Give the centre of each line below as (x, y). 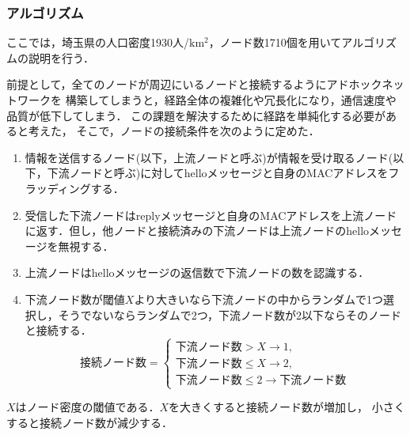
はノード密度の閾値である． (87, 407)
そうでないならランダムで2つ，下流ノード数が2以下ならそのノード (230, 314)
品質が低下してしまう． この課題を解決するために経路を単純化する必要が (196, 115)
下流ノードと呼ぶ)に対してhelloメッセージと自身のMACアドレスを (218, 173)
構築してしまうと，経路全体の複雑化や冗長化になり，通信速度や (231, 100)
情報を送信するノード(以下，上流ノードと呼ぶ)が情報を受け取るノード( (209, 157)
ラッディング (58, 188)
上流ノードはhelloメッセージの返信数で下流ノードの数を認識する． (197, 272)
